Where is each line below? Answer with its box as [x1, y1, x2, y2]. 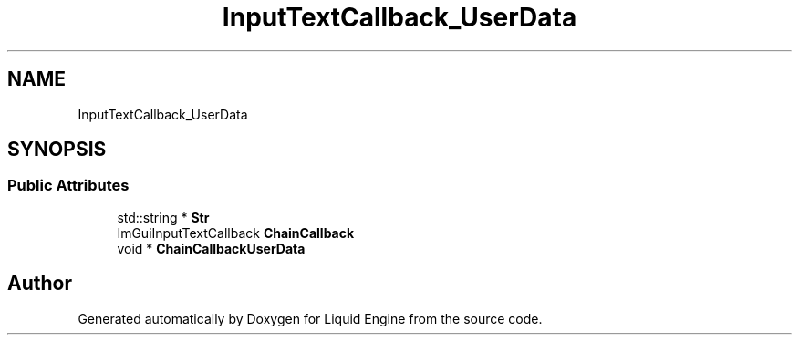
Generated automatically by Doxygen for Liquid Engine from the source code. [78, 310, 543, 326]
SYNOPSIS [7, 138, 107, 161]
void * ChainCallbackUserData [117, 240, 306, 256]
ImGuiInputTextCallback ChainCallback [117, 224, 355, 241]
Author [7, 272, 72, 295]
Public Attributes [7, 176, 130, 195]
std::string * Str [117, 209, 210, 225]
